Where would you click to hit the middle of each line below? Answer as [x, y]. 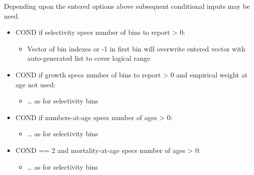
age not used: [35, 84]
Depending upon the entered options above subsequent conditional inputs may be [127, 6]
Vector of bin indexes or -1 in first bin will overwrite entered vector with [136, 48]
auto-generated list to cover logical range [89, 58]
